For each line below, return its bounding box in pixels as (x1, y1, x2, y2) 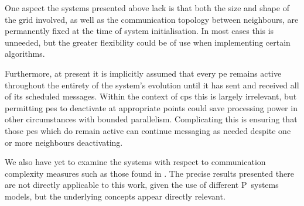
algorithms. (5, 47, 45, 60)
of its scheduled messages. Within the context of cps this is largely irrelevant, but (5, 90, 297, 102)
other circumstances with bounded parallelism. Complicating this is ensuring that (5, 113, 298, 125)
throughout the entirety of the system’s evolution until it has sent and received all (5, 78, 299, 91)
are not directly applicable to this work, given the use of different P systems (5, 178, 279, 191)
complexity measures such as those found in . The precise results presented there (5, 167, 294, 179)
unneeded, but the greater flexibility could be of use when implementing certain (5, 36, 291, 48)
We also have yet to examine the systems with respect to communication (5, 156, 266, 168)
